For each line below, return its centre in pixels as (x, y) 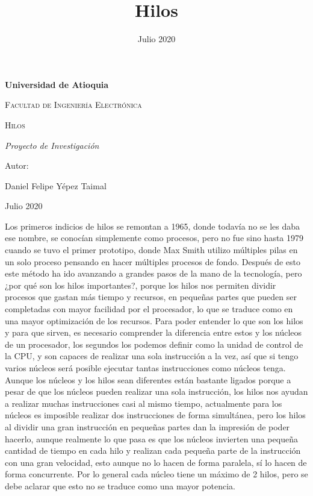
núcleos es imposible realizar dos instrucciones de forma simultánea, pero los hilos (155, 415)
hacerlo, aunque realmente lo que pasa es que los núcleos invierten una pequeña (151, 438)
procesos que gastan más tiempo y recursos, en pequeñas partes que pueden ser (151, 297)
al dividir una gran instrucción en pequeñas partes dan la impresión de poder (147, 426)
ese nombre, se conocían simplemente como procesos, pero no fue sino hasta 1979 (154, 238)
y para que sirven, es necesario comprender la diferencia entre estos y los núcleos (153, 332)
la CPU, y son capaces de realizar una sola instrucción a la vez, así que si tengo (152, 356)
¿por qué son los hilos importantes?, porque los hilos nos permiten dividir (141, 285)
